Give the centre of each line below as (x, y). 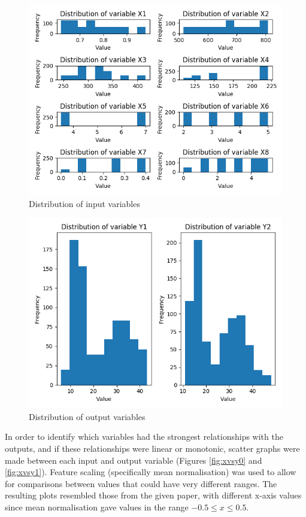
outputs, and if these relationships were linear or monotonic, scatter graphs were (152, 448)
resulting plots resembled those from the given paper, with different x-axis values (153, 495)
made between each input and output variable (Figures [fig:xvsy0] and (134, 460)
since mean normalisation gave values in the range (97, 507)
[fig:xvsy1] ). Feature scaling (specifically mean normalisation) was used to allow (151, 472)
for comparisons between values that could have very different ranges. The (141, 483)
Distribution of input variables (84, 203)
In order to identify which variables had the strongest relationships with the (144, 437)
